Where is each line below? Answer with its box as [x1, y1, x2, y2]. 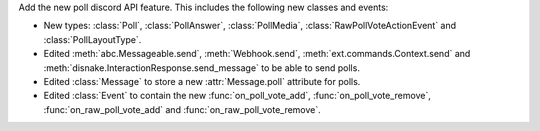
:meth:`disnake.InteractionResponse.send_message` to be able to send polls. [43, 61, 360, 74]
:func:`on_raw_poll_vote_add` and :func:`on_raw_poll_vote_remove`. [43, 103, 322, 115]
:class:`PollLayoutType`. [43, 33, 142, 45]
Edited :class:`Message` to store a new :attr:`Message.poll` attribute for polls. [43, 75, 361, 87]
